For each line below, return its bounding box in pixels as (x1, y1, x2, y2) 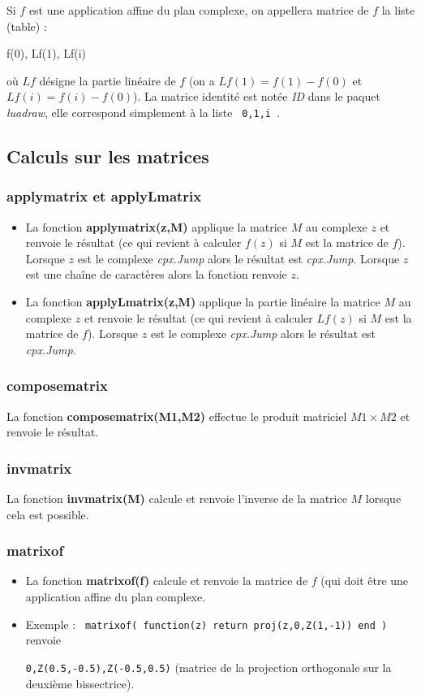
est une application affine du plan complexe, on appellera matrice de (28, 2, 369, 18)
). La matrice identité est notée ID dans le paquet (133, 88, 380, 105)
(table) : (6, 17, 47, 34)
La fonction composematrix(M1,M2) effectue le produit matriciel (6, 407, 347, 424)
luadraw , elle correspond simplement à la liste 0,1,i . (6, 103, 281, 120)
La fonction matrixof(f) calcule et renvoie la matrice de (25, 572, 308, 589)
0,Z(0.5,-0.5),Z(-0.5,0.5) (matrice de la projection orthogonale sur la (25, 658, 392, 675)
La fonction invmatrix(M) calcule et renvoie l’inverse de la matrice (6, 490, 347, 506)
